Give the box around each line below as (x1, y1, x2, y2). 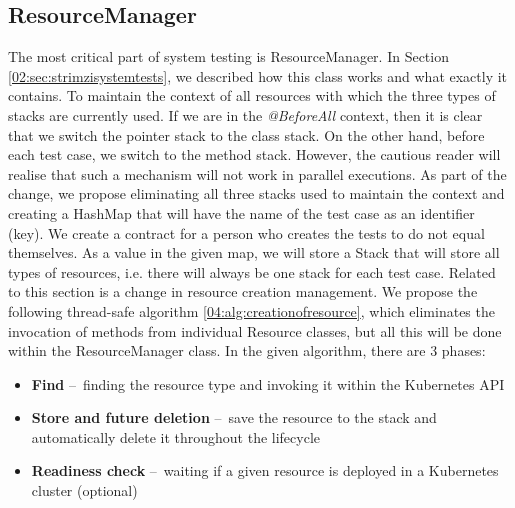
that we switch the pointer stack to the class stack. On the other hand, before (8, 124, 485, 145)
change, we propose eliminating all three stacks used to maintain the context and (8, 183, 505, 204)
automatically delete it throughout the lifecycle (31, 426, 321, 447)
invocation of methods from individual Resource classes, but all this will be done (8, 320, 502, 341)
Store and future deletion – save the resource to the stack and (31, 407, 437, 428)
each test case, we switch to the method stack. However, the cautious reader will (8, 144, 501, 165)
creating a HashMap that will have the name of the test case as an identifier (8, 202, 475, 223)
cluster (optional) (31, 480, 138, 501)
